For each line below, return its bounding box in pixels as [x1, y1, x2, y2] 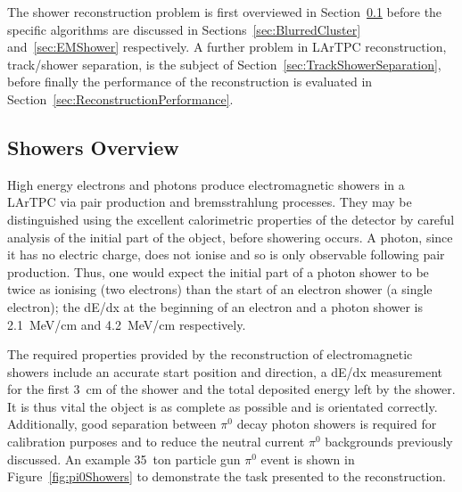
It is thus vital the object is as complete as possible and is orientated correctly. [7, 397, 438, 415]
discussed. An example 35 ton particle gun [7, 449, 241, 468]
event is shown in [260, 449, 355, 468]
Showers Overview [7, 133, 179, 160]
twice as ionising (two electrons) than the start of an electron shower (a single [7, 280, 433, 299]
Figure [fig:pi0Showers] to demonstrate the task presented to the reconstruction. [7, 467, 446, 486]
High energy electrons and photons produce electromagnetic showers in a [7, 175, 405, 193]
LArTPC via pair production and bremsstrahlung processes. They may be [7, 193, 412, 211]
